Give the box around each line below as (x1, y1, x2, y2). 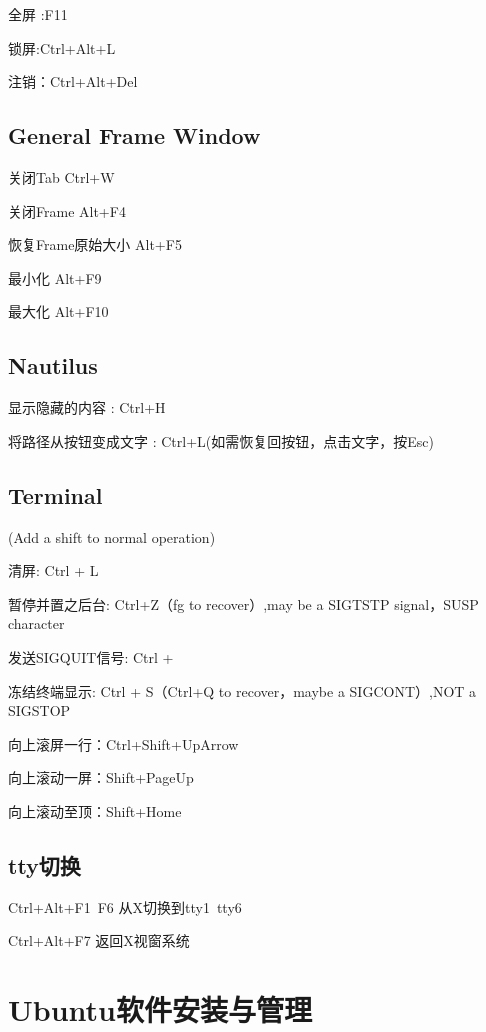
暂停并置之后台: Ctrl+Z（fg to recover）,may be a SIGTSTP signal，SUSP (8, 593, 479, 614)
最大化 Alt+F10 (8, 301, 109, 322)
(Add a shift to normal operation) (8, 526, 216, 547)
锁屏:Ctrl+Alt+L (8, 37, 116, 58)
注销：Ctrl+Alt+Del (8, 71, 138, 92)
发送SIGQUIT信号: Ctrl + (8, 646, 174, 667)
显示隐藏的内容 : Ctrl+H (8, 397, 166, 418)
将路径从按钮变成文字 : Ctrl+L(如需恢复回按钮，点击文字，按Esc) (8, 430, 434, 451)
